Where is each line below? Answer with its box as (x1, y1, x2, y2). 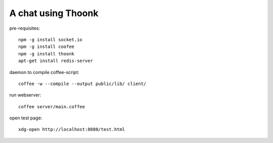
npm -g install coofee (18, 44, 75, 50)
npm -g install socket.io (18, 37, 83, 42)
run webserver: (9, 92, 41, 98)
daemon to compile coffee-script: (9, 69, 79, 75)
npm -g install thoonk (18, 51, 75, 56)
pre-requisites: (9, 25, 40, 31)
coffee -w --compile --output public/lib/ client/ (18, 81, 147, 87)
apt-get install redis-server (18, 58, 94, 64)
